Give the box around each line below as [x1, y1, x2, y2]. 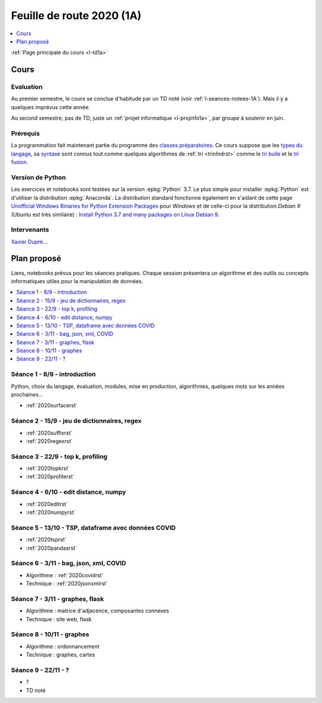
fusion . [11, 159, 28, 166]
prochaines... [11, 391, 44, 398]
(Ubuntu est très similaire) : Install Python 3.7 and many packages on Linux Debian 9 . [11, 210, 220, 218]
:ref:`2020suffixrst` [26, 429, 73, 436]
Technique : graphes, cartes [26, 651, 95, 658]
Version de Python [11, 173, 66, 181]
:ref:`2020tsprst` [26, 536, 67, 543]
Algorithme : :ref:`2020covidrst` [26, 571, 104, 578]
